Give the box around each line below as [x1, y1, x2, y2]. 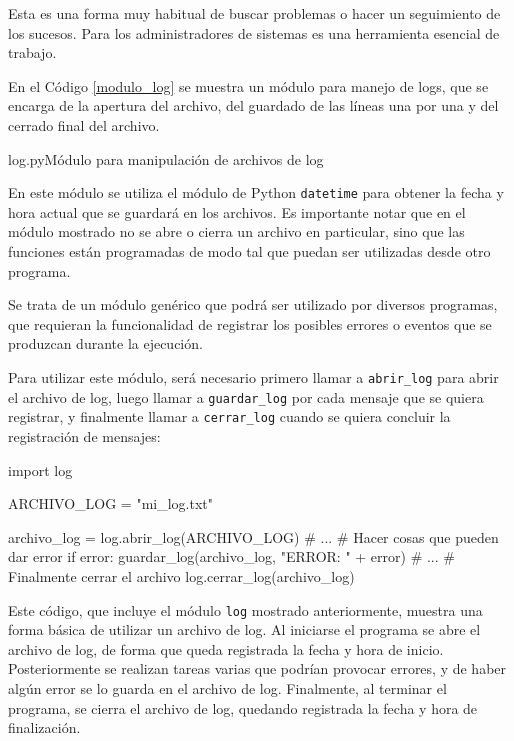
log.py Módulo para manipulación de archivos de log [8, 148, 324, 169]
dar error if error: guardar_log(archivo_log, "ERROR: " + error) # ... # [8, 546, 455, 567]
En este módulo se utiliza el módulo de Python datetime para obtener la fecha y [8, 182, 504, 203]
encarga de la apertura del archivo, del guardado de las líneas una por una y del [8, 95, 499, 116]
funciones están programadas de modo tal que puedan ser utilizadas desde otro [8, 241, 491, 261]
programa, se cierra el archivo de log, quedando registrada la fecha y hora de [8, 697, 478, 718]
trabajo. [8, 42, 57, 63]
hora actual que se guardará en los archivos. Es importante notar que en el [8, 201, 466, 222]
